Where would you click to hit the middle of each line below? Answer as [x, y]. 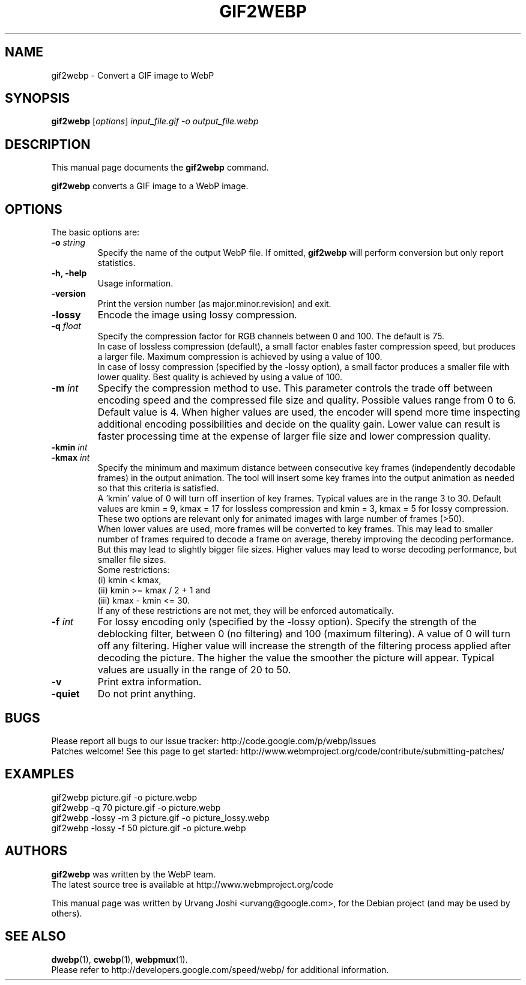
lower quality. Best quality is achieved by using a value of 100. [220, 377]
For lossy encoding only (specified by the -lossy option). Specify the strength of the [287, 622]
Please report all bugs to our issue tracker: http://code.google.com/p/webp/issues [214, 741]
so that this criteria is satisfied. [158, 488]
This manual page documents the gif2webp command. [160, 168]
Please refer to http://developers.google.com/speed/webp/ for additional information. [220, 969]
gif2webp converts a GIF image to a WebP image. [150, 186]
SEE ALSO [35, 936]
